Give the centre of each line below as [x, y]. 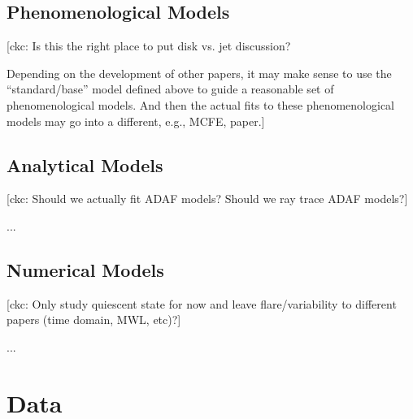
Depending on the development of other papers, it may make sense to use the [199, 73]
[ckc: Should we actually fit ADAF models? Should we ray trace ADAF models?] [207, 199]
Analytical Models [85, 164]
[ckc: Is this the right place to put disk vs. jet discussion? [149, 46]
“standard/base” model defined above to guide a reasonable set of [170, 89]
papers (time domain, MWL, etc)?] [94, 320]
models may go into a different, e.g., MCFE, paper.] [136, 121]
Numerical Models [85, 269]
